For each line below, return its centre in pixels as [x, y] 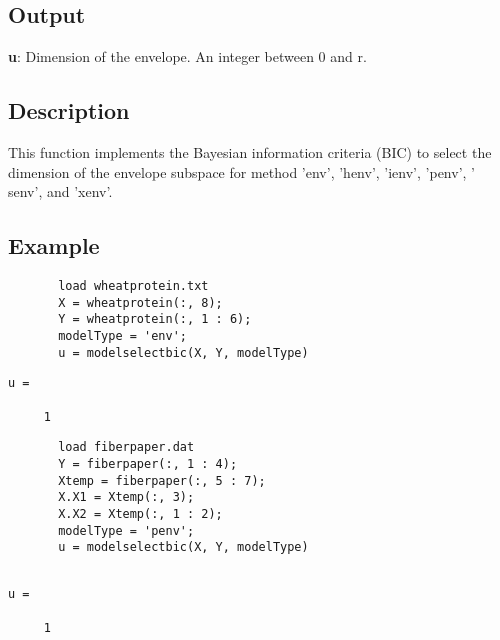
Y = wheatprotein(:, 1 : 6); [155, 319]
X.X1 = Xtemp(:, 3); [126, 497]
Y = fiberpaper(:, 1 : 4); [148, 463]
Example [54, 245]
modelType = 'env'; [122, 335]
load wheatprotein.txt [133, 285]
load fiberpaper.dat [126, 447]
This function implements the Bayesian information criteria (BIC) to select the [250, 152]
